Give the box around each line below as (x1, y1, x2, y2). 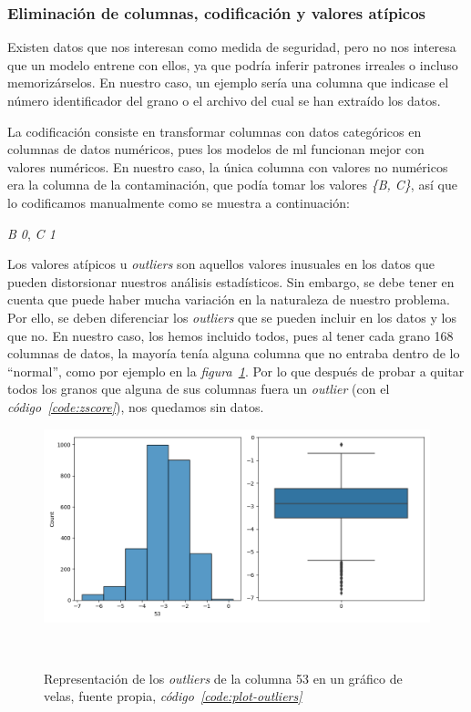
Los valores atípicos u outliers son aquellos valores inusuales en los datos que (7, 254, 435, 273)
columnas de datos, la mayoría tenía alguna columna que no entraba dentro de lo (7, 344, 460, 363)
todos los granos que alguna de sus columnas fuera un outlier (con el (7, 379, 390, 398)
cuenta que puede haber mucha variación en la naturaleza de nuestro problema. (7, 290, 450, 309)
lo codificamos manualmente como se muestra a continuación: (7, 192, 350, 212)
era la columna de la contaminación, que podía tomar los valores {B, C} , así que (7, 175, 457, 194)
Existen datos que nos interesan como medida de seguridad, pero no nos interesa (7, 37, 456, 57)
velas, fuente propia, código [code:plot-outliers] (44, 686, 302, 706)
